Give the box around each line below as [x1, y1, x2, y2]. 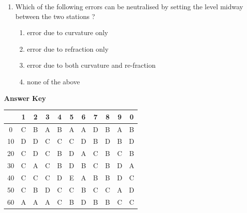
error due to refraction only [27, 43, 109, 54]
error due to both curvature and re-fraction [27, 60, 156, 70]
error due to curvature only [27, 27, 108, 38]
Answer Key [4, 93, 46, 103]
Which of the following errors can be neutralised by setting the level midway [15, 1, 244, 11]
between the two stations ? [15, 11, 95, 21]
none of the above [27, 76, 80, 86]
